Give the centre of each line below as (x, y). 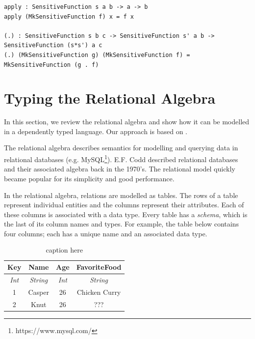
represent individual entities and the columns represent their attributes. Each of (124, 205)
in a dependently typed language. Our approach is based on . (96, 131)
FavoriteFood (99, 267)
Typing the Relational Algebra (110, 98)
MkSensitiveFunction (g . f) (51, 65)
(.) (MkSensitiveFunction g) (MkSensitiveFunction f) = (97, 55)
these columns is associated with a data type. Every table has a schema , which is (126, 214)
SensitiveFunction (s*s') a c (53, 45)
